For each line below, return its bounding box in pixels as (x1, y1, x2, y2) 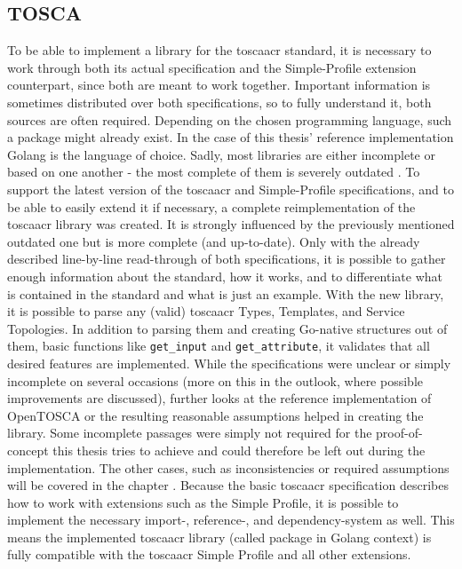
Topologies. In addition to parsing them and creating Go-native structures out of (7, 319, 448, 337)
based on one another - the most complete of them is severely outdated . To (7, 162, 420, 181)
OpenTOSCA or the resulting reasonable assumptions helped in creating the (7, 406, 424, 424)
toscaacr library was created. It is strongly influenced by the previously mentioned (7, 215, 455, 233)
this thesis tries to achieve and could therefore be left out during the (52, 440, 426, 459)
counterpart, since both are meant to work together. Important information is (7, 75, 431, 94)
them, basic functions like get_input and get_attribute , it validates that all (7, 336, 430, 355)
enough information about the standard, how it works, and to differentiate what (7, 266, 442, 285)
